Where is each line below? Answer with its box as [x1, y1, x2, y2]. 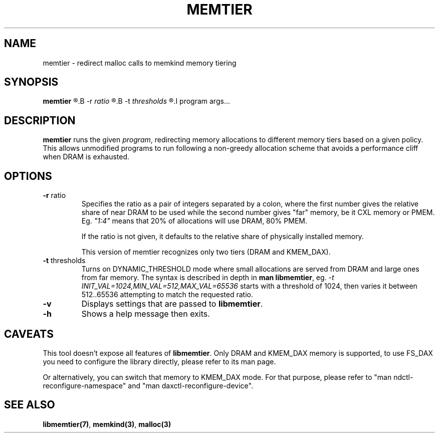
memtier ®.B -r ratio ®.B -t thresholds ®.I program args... [43, 97, 230, 106]
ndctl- [393, 372, 413, 381]
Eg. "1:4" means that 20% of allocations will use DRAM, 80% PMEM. [81, 216, 307, 226]
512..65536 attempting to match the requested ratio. [81, 290, 254, 299]
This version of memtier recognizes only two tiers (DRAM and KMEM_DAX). [81, 248, 331, 257]
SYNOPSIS [4, 76, 59, 89]
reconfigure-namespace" [43, 381, 126, 390]
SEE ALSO [4, 398, 55, 411]
